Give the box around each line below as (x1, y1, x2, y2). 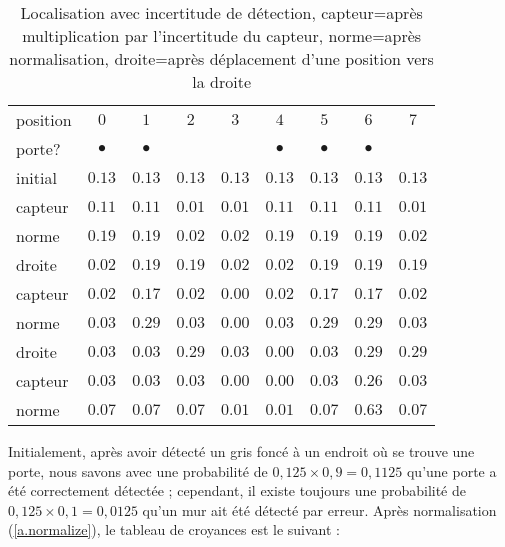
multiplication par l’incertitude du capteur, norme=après (22, 24, 422, 47)
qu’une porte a (406, 460, 497, 481)
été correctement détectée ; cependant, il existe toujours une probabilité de (8, 480, 466, 501)
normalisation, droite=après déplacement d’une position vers (9, 47, 434, 70)
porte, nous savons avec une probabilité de (8, 460, 268, 481)
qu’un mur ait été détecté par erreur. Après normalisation (142, 499, 497, 520)
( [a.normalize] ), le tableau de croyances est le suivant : (8, 519, 341, 540)
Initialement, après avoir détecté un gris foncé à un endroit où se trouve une (8, 441, 475, 461)
